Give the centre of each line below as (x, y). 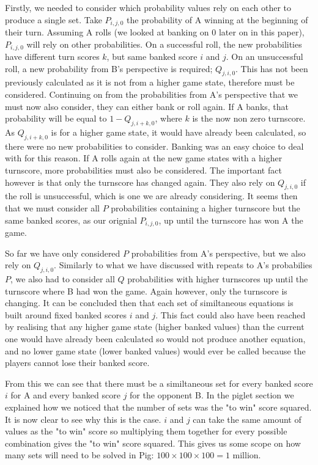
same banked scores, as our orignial (71, 220)
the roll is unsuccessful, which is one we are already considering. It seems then (151, 196)
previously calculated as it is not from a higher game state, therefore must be (150, 82)
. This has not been (272, 68)
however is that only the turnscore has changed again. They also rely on (140, 182)
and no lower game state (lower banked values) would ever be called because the (155, 350)
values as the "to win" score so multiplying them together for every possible (146, 431)
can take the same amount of (247, 419)
